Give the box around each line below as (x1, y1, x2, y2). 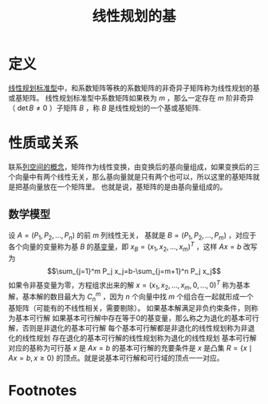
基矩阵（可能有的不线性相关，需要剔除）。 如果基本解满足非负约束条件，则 (8, 303, 251, 312)
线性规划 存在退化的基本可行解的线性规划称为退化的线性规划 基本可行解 (22, 333, 257, 343)
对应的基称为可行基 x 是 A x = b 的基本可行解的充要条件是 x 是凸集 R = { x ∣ (8, 343, 253, 352)
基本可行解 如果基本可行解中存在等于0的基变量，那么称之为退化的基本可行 (14, 313, 259, 323)
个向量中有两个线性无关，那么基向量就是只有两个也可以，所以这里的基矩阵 (8, 172, 253, 181)
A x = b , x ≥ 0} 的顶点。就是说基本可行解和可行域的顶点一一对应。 (8, 353, 224, 362)
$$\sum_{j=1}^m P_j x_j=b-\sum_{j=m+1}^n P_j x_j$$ (46, 266, 222, 275)
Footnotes (8, 382, 77, 400)
